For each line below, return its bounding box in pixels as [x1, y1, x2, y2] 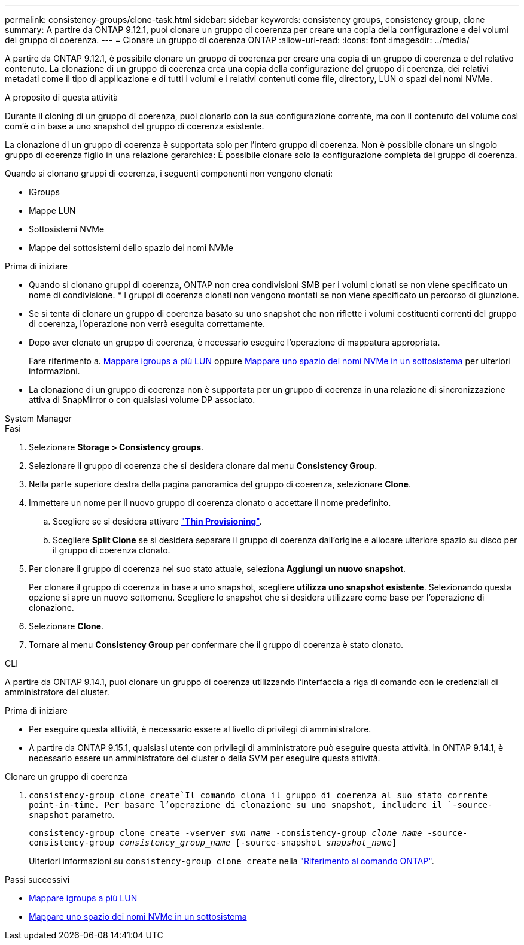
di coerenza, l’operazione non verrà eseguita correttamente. [29, 319, 265, 329]
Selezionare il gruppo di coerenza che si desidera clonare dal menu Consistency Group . [29, 461, 377, 471]
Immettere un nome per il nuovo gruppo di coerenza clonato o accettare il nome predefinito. [29, 498, 391, 508]
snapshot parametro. [29, 810, 115, 820]
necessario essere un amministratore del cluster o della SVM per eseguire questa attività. [29, 753, 380, 763]
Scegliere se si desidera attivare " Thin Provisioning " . [53, 516, 262, 526]
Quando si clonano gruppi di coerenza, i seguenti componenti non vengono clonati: [5, 168, 333, 178]
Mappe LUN [29, 205, 76, 216]
